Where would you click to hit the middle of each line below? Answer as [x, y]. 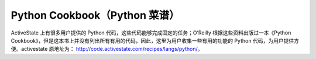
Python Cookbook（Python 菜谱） [95, 15]
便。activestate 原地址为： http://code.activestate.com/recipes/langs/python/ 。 [107, 49]
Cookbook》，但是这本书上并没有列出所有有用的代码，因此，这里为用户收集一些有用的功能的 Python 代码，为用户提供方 [155, 40]
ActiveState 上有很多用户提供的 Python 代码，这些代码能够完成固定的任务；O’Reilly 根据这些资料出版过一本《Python [151, 33]
